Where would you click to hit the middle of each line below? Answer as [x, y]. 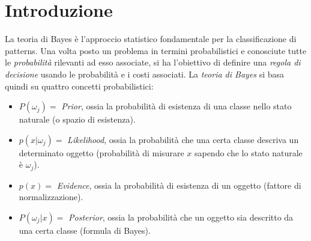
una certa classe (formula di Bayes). [85, 230]
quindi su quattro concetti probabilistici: [79, 86]
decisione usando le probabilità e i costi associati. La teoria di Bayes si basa [145, 74]
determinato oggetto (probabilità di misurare [101, 152]
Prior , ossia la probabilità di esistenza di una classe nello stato [177, 106]
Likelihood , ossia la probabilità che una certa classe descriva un [183, 139]
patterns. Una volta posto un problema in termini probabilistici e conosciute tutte [156, 50]
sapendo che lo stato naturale [248, 152]
